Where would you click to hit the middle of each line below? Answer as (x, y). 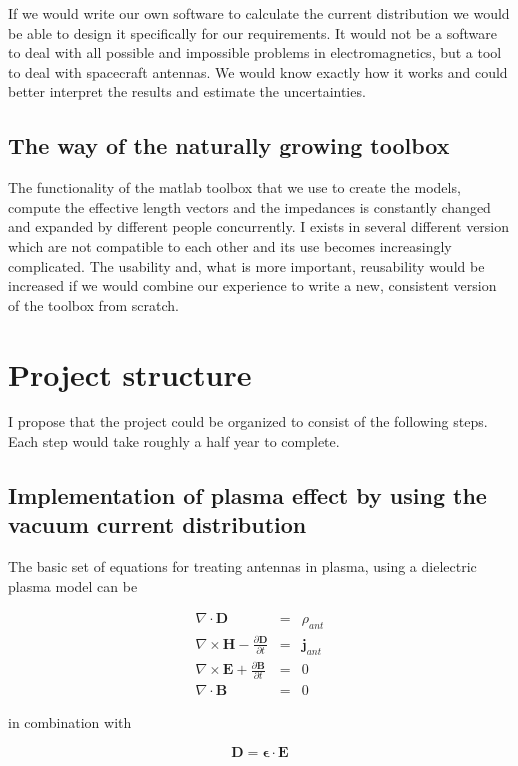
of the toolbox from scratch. (93, 304)
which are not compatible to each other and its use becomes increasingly (230, 245)
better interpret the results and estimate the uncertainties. (187, 91)
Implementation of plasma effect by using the (247, 495)
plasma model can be (73, 585)
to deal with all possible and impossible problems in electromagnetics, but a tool (255, 52)
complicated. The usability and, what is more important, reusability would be (246, 265)
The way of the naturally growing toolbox (229, 145)
